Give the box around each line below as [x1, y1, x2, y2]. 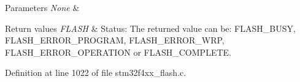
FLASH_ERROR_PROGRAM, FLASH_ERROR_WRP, [5, 34, 225, 47]
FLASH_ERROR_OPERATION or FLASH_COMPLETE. [5, 45, 231, 58]
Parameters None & [5, 1, 80, 13]
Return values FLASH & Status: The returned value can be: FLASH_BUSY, [5, 21, 296, 34]
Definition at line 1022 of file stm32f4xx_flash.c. [5, 66, 187, 79]
